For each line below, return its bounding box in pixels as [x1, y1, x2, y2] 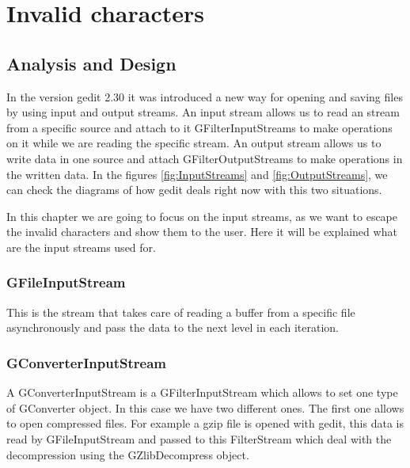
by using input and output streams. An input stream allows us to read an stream [6, 104, 400, 120]
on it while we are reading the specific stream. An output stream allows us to [6, 135, 382, 151]
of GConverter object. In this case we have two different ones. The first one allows [6, 399, 404, 416]
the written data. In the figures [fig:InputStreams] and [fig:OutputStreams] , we [6, 166, 388, 182]
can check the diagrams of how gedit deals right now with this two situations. [6, 181, 382, 198]
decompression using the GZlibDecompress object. [6, 446, 249, 462]
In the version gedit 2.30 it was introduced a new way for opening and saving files [6, 88, 403, 105]
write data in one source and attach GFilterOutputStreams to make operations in [6, 150, 403, 166]
